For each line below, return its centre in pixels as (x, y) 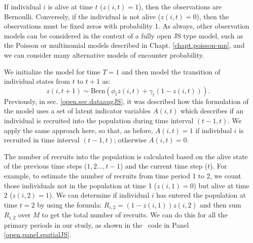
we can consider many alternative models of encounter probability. (104, 54)
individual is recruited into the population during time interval (99, 120)
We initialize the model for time (52, 71)
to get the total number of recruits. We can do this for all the (135, 215)
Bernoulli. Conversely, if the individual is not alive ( (82, 16)
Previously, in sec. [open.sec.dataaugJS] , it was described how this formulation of (126, 101)
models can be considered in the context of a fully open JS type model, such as (124, 35)
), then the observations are (180, 6)
